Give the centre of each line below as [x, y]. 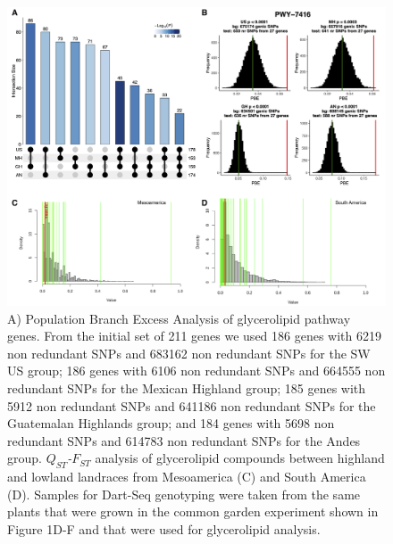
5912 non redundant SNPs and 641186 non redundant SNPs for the [192, 405]
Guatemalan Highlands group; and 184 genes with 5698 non [171, 423]
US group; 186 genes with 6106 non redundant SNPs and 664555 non [196, 371]
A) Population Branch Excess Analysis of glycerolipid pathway [179, 318]
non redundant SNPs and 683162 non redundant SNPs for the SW [189, 353]
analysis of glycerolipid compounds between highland [240, 458]
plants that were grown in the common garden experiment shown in [193, 511]
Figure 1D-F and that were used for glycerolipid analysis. [164, 528]
